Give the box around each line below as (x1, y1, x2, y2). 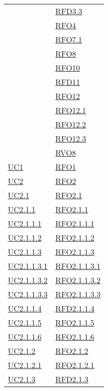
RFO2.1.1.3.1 (55, 260, 101, 271)
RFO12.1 (55, 104, 86, 116)
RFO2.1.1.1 (55, 218, 94, 229)
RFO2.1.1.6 (55, 331, 94, 342)
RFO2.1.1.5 (55, 317, 94, 328)
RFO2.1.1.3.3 (55, 288, 101, 300)
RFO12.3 (55, 133, 86, 144)
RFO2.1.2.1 (55, 359, 94, 370)
